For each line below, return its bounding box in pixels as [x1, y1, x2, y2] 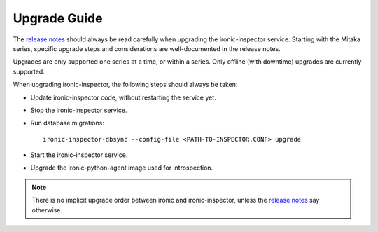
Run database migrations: [30, 119, 104, 128]
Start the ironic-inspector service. [30, 151, 128, 159]
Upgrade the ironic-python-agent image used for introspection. [30, 163, 213, 172]
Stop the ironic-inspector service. [30, 106, 127, 114]
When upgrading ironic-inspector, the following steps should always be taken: [13, 81, 238, 89]
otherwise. [31, 205, 63, 214]
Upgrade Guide [13, 11, 103, 26]
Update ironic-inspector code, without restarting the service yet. [30, 93, 216, 102]
